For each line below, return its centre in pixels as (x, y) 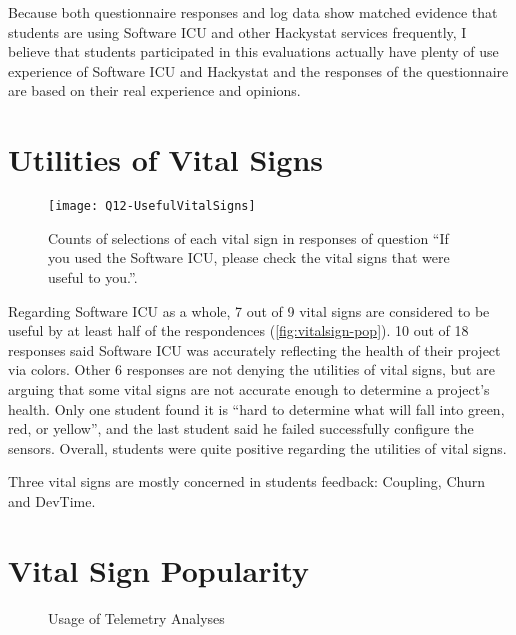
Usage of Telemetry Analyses (136, 617)
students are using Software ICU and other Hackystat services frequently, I (237, 31)
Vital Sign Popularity (159, 569)
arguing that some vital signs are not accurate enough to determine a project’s (249, 388)
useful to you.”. (93, 276)
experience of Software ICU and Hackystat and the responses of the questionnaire (258, 70)
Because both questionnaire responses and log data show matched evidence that (253, 12)
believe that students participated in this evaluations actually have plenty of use (253, 51)
